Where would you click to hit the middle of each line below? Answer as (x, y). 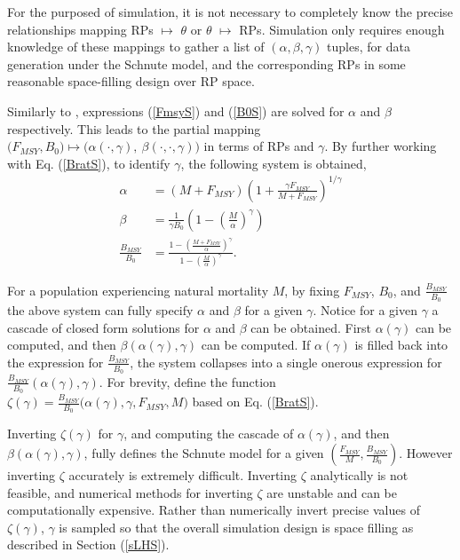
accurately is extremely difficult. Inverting (183, 475)
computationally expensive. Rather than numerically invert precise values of (214, 510)
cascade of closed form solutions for (103, 327)
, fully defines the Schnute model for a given (204, 453)
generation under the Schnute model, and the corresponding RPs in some (206, 63)
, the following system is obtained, (274, 163)
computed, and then (62, 345)
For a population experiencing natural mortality (138, 290)
